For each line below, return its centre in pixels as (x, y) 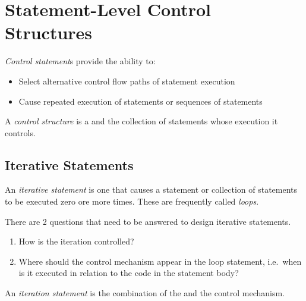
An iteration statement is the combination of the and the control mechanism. (145, 293)
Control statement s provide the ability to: (80, 61)
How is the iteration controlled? (76, 241)
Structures (49, 32)
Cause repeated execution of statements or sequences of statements (141, 101)
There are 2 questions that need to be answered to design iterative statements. (148, 221)
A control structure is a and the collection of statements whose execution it (141, 121)
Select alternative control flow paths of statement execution (127, 81)
